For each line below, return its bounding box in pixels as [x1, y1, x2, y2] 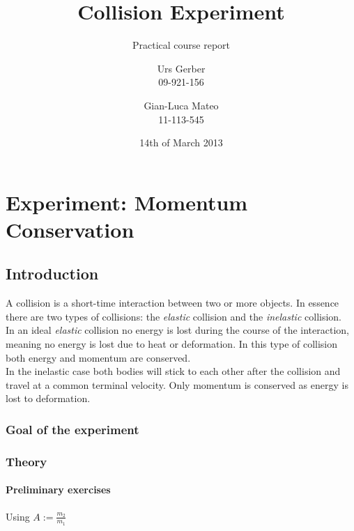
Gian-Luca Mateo [144, 98, 219, 112]
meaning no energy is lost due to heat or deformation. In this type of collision [6, 337, 338, 351]
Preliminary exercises [6, 482, 111, 497]
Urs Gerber [157, 61, 206, 75]
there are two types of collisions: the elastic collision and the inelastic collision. [6, 309, 341, 323]
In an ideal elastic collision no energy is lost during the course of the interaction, [6, 323, 350, 337]
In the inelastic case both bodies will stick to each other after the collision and [6, 364, 341, 378]
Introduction [6, 263, 99, 284]
